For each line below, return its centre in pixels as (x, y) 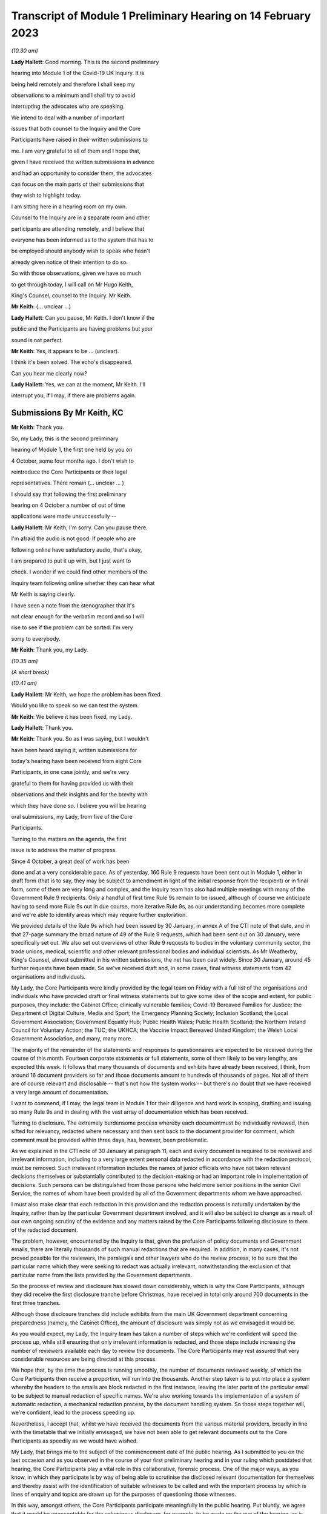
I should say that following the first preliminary (69, 494)
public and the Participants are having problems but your (82, 329)
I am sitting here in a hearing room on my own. (69, 207)
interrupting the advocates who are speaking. (68, 107)
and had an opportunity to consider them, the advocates (81, 173)
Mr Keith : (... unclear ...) (41, 306)
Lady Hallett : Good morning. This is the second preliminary (85, 62)
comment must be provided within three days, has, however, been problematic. (110, 1140)
